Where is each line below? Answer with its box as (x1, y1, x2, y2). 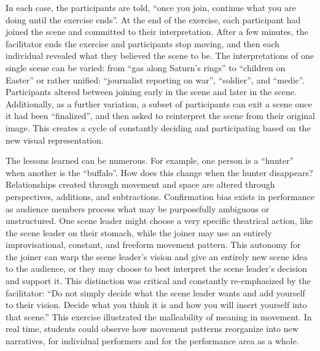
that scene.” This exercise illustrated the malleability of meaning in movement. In (6, 310, 312, 323)
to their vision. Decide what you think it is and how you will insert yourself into (6, 298, 307, 311)
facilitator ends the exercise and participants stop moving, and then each (6, 37, 280, 50)
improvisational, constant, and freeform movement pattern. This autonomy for (6, 238, 301, 251)
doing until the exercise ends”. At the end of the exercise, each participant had (6, 13, 301, 26)
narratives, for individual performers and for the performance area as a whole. (6, 334, 299, 347)
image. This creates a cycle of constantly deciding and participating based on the (6, 121, 311, 134)
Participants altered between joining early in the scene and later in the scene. (6, 85, 297, 98)
